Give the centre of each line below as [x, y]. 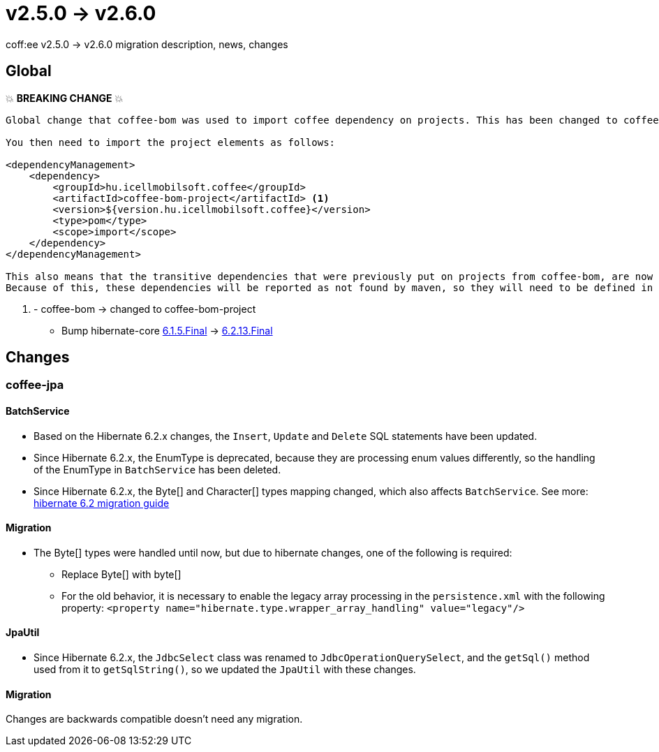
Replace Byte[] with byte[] [121, 574]
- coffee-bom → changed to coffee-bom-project [145, 309]
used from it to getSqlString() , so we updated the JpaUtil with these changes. [225, 670]
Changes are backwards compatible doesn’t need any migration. [154, 719]
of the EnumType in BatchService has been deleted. [157, 469]
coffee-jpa [35, 385]
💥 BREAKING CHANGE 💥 [65, 98]
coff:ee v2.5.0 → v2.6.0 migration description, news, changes [147, 44]
